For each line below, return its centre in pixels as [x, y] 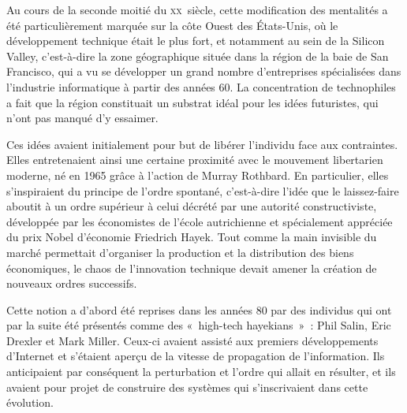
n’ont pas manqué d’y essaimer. [82, 118]
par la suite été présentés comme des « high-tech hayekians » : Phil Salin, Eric [199, 325]
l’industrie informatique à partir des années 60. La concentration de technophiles [201, 86]
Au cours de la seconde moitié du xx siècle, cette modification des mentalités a [197, 9]
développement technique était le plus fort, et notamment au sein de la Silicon [196, 41]
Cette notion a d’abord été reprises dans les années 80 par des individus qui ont [199, 309]
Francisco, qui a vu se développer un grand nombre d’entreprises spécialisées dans [204, 71]
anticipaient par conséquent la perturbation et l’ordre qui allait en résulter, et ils [201, 372]
